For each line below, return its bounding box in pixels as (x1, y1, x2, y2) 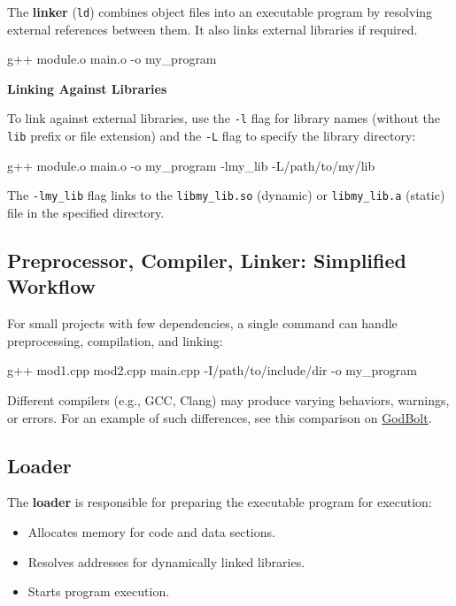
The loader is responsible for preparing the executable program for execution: (7, 493, 432, 511)
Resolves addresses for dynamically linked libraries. (27, 552, 305, 571)
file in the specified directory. (7, 203, 165, 221)
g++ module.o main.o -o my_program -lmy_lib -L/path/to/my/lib (7, 156, 375, 174)
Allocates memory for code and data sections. (27, 522, 275, 541)
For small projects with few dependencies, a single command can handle (7, 314, 398, 333)
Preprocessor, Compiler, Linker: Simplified (7, 246, 406, 273)
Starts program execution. (27, 582, 170, 601)
